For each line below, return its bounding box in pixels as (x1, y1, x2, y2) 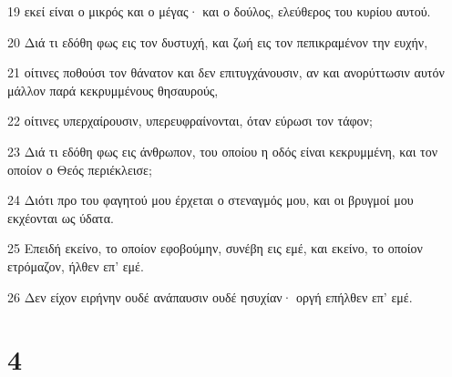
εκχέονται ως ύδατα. (7, 208, 114, 227)
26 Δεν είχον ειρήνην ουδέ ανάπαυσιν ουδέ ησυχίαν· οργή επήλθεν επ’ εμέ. (7, 287, 413, 306)
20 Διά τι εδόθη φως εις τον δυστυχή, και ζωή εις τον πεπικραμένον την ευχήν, (7, 32, 428, 51)
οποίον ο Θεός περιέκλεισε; (7, 159, 152, 178)
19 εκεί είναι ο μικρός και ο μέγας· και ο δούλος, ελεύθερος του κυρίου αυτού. (7, 2, 431, 20)
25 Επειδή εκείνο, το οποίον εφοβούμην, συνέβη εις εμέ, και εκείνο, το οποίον (7, 239, 423, 258)
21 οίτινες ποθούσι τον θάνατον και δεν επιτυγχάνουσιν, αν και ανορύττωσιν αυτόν (7, 63, 445, 82)
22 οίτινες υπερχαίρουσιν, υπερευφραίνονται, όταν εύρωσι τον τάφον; (7, 111, 373, 130)
